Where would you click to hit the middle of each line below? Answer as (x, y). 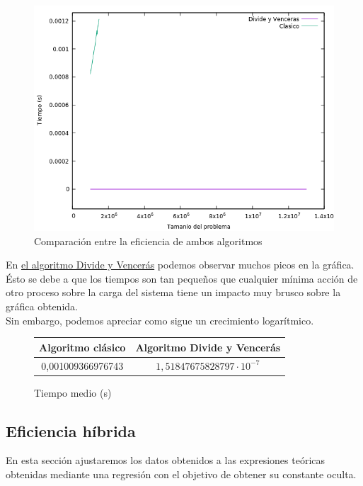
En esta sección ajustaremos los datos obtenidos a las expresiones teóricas (166, 460)
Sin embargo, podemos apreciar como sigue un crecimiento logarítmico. (160, 320)
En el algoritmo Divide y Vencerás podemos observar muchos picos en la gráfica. (180, 265)
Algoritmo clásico (82, 347)
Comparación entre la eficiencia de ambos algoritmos (148, 241)
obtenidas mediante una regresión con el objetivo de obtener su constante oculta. (181, 474)
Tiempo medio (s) (73, 392)
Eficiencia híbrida (71, 430)
